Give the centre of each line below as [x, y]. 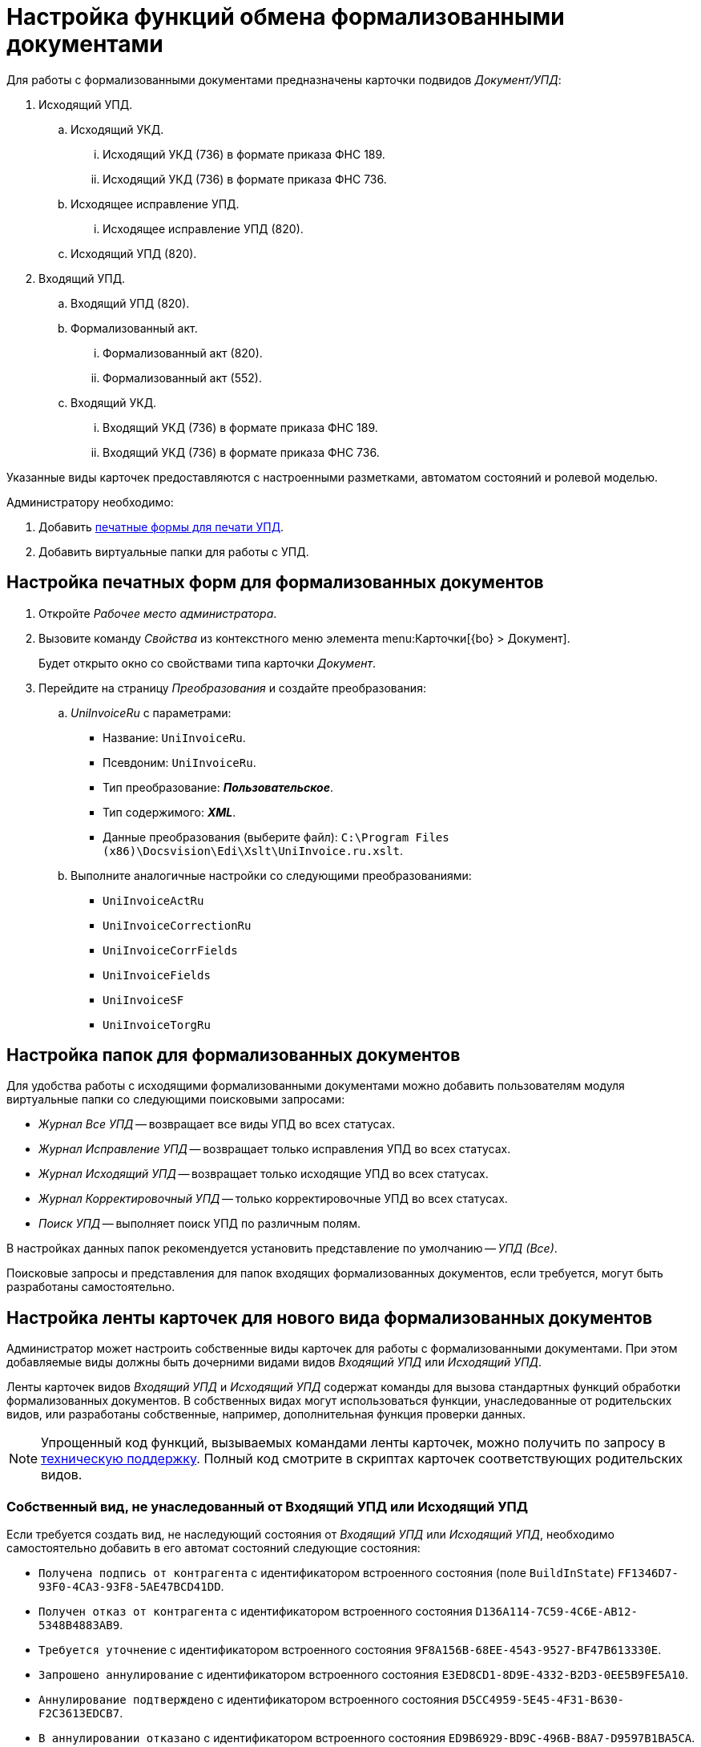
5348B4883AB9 [79, 1626]
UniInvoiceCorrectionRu [177, 925]
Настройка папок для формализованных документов [234, 1055]
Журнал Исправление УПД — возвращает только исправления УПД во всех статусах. [275, 1149]
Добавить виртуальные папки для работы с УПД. [174, 551]
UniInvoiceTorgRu [157, 1025]
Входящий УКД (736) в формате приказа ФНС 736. [241, 452]
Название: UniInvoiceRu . [174, 737]
